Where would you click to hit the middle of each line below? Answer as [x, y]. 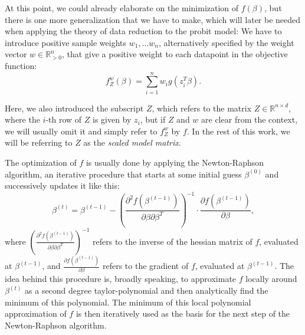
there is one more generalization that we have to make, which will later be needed [153, 19]
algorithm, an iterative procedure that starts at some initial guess [123, 174]
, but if [153, 119]
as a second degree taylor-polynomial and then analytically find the [147, 290]
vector [16, 54]
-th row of [64, 119]
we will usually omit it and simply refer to [81, 131]
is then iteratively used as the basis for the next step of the [183, 313]
